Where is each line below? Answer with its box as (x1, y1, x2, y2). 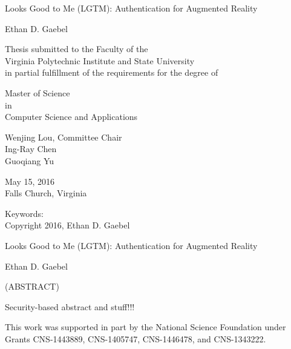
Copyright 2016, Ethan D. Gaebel (5, 219, 130, 231)
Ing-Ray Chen (5, 142, 57, 155)
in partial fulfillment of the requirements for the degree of (5, 66, 218, 79)
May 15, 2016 (5, 174, 55, 187)
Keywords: (5, 207, 44, 219)
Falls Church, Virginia (5, 187, 87, 199)
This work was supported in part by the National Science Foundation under (5, 321, 286, 333)
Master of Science (5, 86, 70, 99)
